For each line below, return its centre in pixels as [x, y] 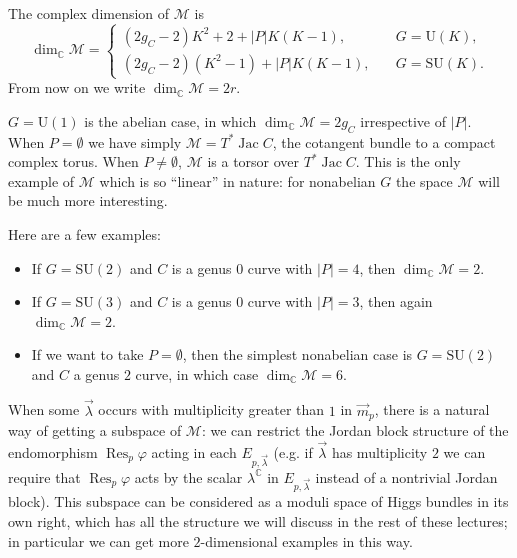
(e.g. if [293, 451]
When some [44, 409]
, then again [396, 301]
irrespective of [403, 120]
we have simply [135, 141]
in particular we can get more [98, 540]
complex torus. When [73, 161]
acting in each [194, 451]
